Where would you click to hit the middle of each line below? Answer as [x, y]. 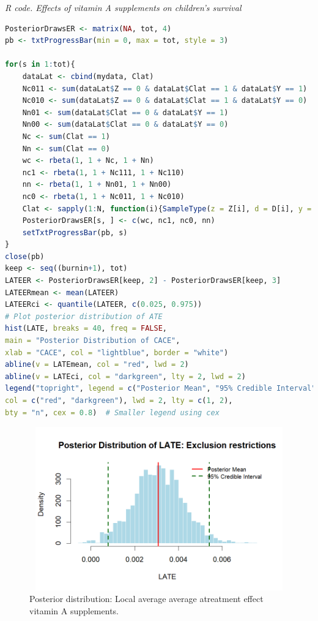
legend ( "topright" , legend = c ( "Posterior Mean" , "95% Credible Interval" [161, 389]
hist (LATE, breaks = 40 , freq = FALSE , [86, 329]
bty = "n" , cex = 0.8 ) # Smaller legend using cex [112, 412]
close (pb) [25, 256]
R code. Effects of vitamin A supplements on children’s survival [123, 7]
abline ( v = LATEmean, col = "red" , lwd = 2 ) [97, 365]
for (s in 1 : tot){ [40, 65]
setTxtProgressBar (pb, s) [75, 232]
